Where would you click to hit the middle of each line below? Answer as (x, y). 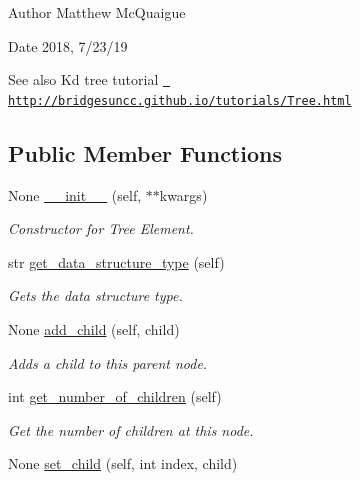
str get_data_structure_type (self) (116, 261)
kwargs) (183, 194)
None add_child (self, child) (94, 329)
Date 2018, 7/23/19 (68, 45)
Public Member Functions (145, 152)
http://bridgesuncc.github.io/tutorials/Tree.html (180, 100)
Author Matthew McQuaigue (97, 12)
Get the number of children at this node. (131, 429)
